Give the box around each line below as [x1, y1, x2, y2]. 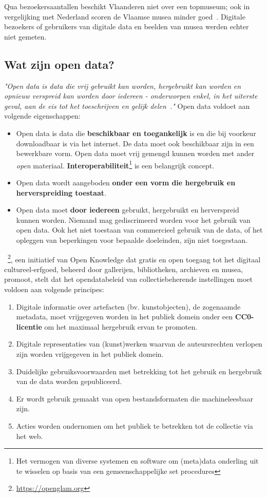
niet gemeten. [4, 31, 47, 42]
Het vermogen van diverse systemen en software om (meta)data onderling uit [16, 455, 259, 466]
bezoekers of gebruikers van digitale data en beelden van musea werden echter [4, 21, 249, 32]
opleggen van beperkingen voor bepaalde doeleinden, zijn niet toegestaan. [16, 234, 247, 245]
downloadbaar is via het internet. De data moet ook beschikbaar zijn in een [16, 138, 254, 148]
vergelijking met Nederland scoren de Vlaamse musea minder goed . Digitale [4, 11, 245, 22]
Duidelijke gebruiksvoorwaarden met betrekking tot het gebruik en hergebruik [16, 366, 262, 376]
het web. [16, 430, 43, 441]
